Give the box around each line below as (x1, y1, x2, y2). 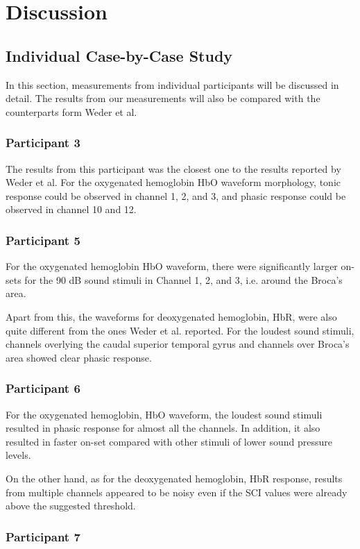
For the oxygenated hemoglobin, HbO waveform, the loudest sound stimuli (6, 407, 323, 421)
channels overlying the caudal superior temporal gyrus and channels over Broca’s (6, 337, 350, 351)
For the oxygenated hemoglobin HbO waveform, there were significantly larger (6, 259, 338, 273)
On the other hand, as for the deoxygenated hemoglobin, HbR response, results (6, 471, 343, 485)
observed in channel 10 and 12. (6, 202, 137, 217)
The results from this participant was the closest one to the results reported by (6, 161, 341, 176)
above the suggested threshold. (6, 498, 136, 513)
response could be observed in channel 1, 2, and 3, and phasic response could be (6, 188, 346, 203)
